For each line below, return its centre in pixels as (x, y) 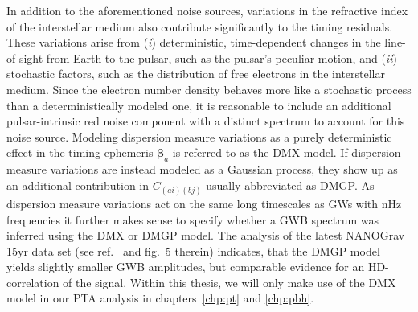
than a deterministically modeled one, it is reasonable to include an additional (199, 105)
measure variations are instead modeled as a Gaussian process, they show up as (202, 169)
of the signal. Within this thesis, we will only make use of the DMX (229, 282)
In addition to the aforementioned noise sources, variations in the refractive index (207, 10)
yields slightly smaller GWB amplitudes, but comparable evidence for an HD (196, 267)
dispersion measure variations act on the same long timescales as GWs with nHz (204, 203)
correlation (33, 282)
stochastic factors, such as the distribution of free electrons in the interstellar (196, 74)
